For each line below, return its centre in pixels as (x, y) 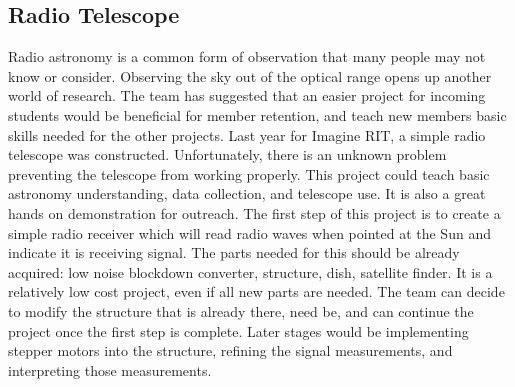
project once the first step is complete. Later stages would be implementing (238, 330)
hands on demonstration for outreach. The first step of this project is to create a (254, 212)
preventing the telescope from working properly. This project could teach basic (249, 173)
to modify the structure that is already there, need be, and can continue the (241, 310)
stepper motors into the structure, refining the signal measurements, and (230, 350)
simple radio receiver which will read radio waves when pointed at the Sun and (249, 232)
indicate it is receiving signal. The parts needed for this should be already (234, 252)
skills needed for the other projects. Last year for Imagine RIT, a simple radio (247, 134)
